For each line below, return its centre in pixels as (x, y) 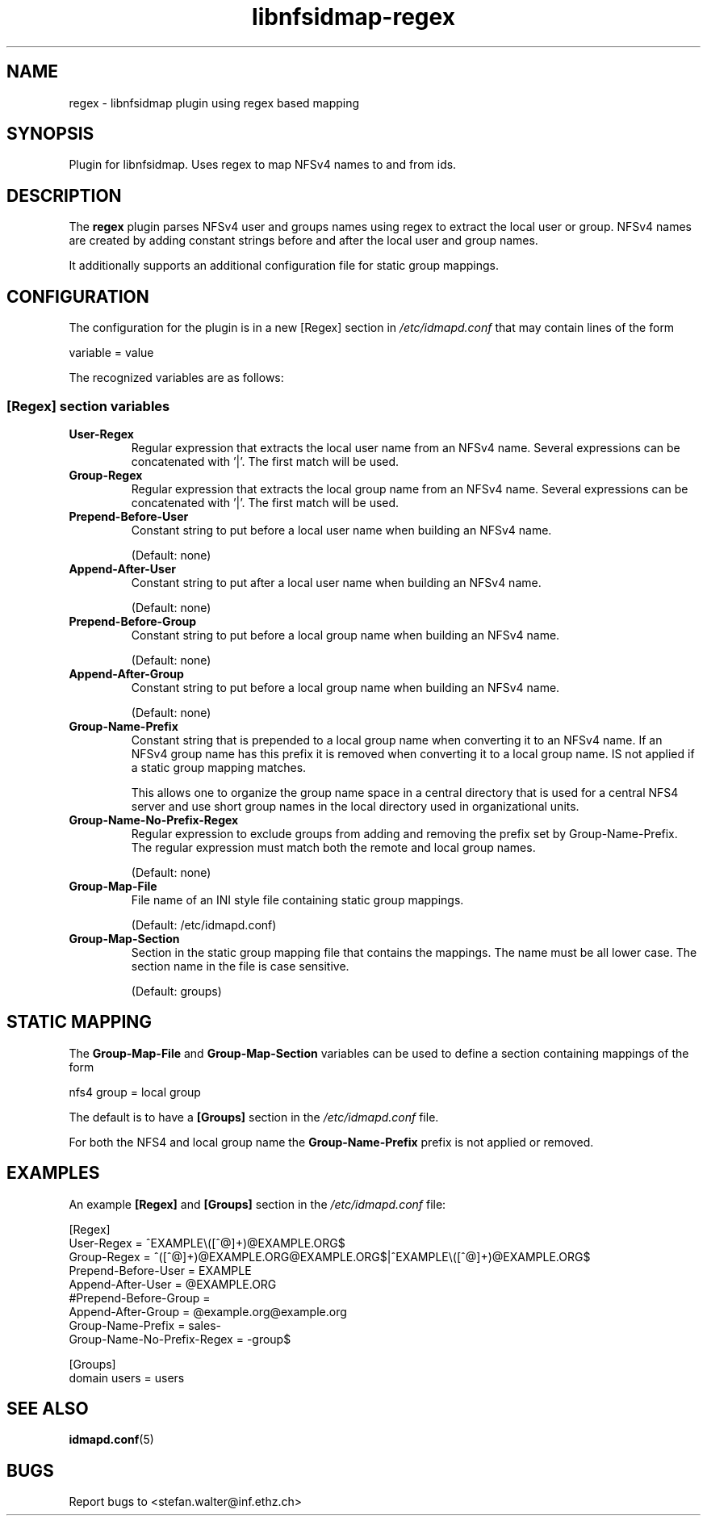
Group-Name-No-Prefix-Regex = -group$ (180, 1339)
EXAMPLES (53, 1173)
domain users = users (127, 1377)
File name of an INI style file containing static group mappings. (297, 899)
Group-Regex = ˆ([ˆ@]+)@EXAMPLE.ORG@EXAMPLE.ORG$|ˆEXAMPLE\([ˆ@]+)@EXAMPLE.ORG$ (330, 1256)
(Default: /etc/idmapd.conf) (204, 925)
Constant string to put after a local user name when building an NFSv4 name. (336, 582)
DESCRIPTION (64, 195)
